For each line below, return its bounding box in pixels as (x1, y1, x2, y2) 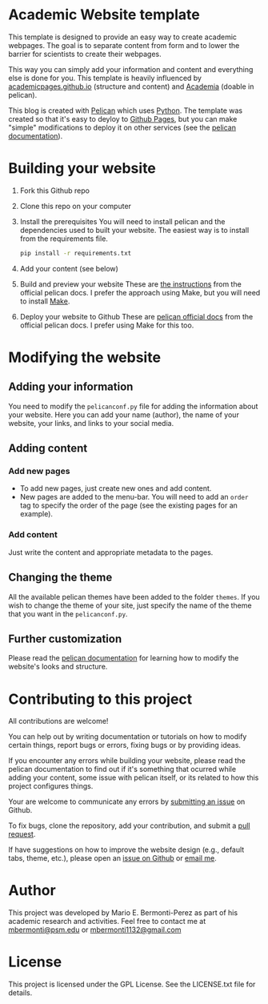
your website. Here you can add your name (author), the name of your (8, 410, 240, 420)
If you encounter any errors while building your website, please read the (8, 756, 246, 765)
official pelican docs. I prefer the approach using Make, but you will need (19, 287, 261, 297)
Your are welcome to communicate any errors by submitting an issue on (8, 797, 246, 806)
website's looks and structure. (8, 662, 108, 672)
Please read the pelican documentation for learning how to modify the (8, 653, 239, 663)
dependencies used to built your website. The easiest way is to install (19, 225, 250, 235)
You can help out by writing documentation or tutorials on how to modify (8, 732, 247, 741)
